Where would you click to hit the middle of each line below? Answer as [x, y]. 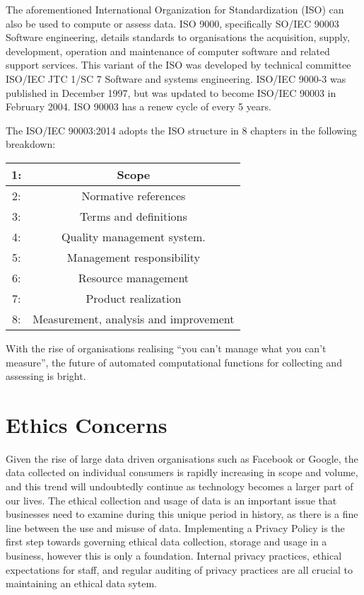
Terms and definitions [134, 216]
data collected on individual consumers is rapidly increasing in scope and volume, [182, 472]
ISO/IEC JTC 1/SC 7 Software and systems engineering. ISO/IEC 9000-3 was [176, 78]
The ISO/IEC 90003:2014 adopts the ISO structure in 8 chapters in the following [181, 130]
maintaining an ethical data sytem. [81, 583]
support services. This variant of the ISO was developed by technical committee [178, 65]
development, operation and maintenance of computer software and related [168, 51]
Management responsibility [134, 257]
